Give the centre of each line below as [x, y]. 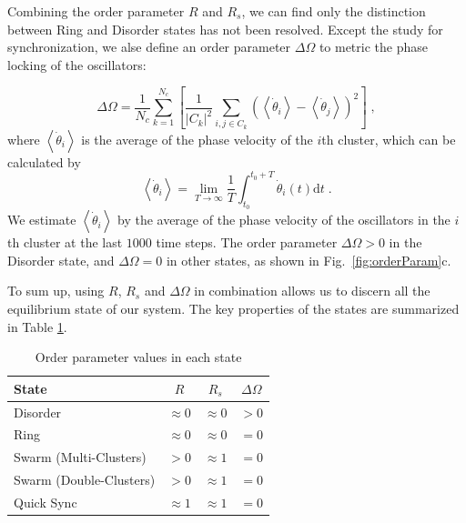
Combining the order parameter [96, 11]
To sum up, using [56, 291]
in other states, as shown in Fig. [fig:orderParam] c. [309, 260]
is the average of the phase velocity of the [197, 139]
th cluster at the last [65, 242]
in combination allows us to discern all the [312, 291]
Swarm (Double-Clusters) [85, 480]
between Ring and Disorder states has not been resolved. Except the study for [225, 29]
